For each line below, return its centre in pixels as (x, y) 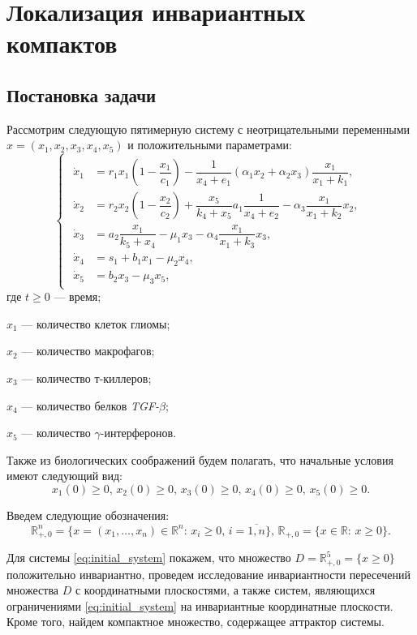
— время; (77, 296)
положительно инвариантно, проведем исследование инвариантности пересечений (208, 574)
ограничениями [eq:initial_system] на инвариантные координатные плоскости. (200, 605)
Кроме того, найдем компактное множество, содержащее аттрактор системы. (196, 622)
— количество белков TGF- (90, 405)
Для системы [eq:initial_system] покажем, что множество (149, 558)
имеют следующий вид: (64, 476)
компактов (62, 43)
